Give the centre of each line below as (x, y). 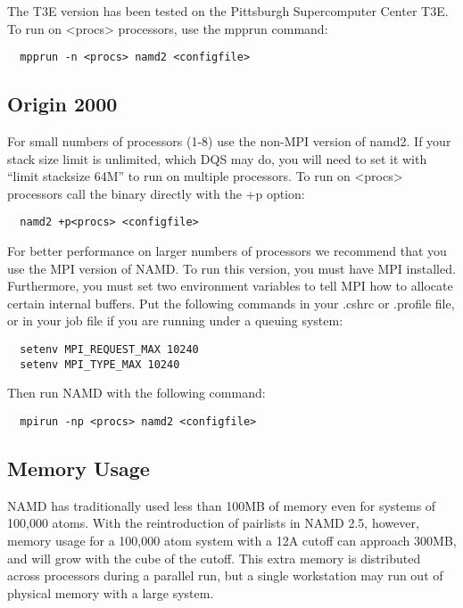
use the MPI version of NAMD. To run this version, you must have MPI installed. (231, 268)
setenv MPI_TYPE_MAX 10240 (100, 364)
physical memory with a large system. (111, 592)
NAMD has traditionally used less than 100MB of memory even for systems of (222, 505)
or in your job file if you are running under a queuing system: (175, 320)
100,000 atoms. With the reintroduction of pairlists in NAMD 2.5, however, (213, 523)
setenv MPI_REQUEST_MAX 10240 (109, 350)
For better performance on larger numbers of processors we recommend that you (227, 251)
